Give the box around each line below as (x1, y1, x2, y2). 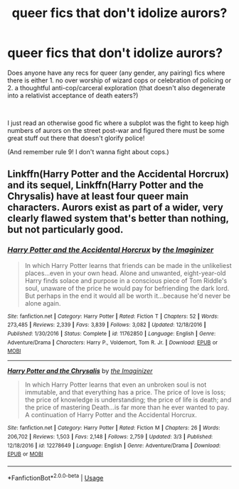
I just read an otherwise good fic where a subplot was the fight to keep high (7, 119, 229, 127)
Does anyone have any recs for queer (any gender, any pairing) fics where (7, 68, 225, 77)
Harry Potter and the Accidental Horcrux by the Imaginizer (7, 245, 214, 255)
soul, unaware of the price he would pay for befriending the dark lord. (24, 284, 230, 292)
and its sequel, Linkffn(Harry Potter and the (7, 179, 204, 191)
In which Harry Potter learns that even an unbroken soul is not (24, 380, 207, 389)
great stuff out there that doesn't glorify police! (7, 134, 145, 142)
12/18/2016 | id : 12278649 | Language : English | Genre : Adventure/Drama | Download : (7, 442, 221, 449)
